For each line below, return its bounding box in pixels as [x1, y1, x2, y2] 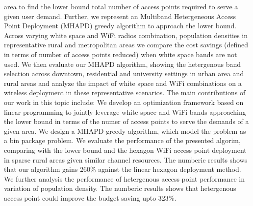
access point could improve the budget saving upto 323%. [4, 192, 177, 203]
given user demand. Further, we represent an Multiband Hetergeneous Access [4, 11, 236, 21]
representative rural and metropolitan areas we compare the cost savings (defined [4, 40, 249, 50]
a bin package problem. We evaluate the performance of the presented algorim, [4, 135, 241, 145]
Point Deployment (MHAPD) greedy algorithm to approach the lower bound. [4, 21, 237, 31]
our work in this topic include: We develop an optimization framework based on [4, 97, 244, 107]
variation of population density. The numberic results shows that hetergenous [4, 183, 236, 193]
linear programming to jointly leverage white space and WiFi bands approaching [4, 106, 246, 117]
